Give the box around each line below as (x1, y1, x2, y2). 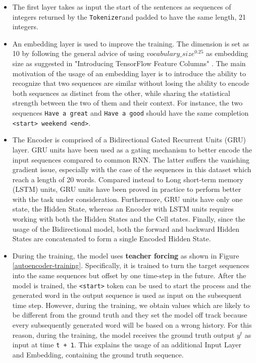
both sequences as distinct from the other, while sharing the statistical (12, 87, 230, 98)
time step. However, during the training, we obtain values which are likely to (12, 299, 250, 310)
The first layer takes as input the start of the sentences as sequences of (12, 2, 231, 12)
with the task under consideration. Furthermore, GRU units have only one (12, 193, 243, 204)
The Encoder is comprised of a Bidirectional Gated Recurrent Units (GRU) (12, 134, 246, 145)
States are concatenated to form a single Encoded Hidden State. (12, 233, 211, 244)
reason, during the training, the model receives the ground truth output (12, 329, 235, 340)
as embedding (206, 48, 248, 59)
